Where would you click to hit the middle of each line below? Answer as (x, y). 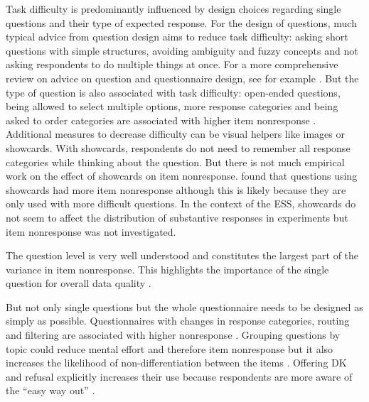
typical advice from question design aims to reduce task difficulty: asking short (177, 37)
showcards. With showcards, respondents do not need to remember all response (178, 147)
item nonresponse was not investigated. (91, 231)
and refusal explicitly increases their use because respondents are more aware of (179, 376)
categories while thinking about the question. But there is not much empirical (175, 162)
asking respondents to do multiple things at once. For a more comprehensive (172, 64)
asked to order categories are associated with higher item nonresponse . (161, 120)
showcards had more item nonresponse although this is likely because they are (176, 189)
